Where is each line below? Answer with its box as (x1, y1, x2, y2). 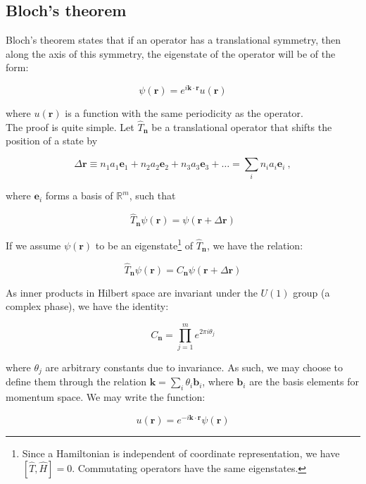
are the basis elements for (249, 374, 359, 389)
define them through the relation (6, 374, 146, 389)
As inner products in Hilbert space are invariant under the (6, 285, 258, 299)
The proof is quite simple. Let (6, 119, 134, 134)
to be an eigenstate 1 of (95, 236, 193, 252)
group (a (293, 285, 330, 299)
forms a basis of (45, 188, 113, 203)
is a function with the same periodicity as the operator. (65, 106, 303, 120)
